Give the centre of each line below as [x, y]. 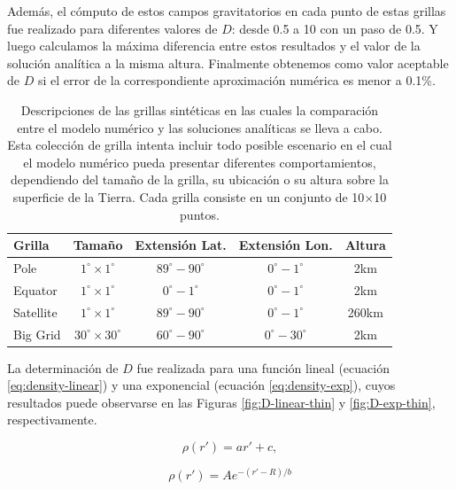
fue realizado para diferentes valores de [112, 28]
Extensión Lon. [286, 245]
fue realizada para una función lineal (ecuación [263, 367]
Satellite [35, 311]
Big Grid [37, 334]
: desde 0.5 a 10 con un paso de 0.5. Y [335, 28]
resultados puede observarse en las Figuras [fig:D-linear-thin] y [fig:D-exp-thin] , [221, 402]
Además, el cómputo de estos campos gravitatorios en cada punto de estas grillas [227, 11]
